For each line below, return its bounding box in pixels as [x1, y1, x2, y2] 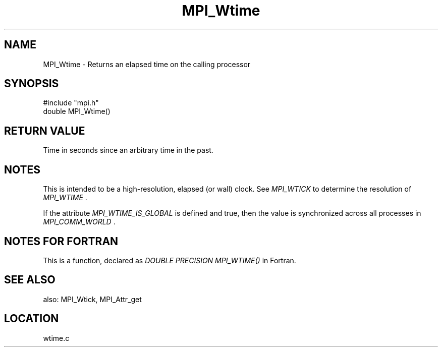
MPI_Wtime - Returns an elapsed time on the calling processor [43, 60, 251, 69]
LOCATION [4, 312, 59, 325]
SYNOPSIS [4, 77, 59, 90]
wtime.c [43, 333, 70, 342]
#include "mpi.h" [43, 98, 99, 107]
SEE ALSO [4, 273, 56, 286]
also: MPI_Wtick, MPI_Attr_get [43, 295, 142, 304]
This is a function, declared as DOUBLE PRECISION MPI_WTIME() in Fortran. [43, 256, 296, 265]
